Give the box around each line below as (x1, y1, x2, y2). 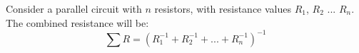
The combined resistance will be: (6, 15, 149, 30)
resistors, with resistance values (154, 1, 291, 16)
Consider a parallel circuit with (6, 1, 142, 16)
